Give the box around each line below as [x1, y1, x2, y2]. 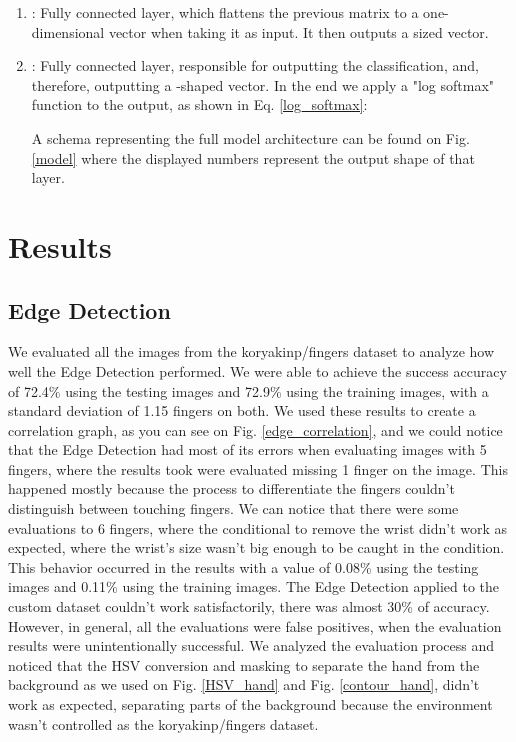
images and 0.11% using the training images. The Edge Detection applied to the [8, 576, 500, 597]
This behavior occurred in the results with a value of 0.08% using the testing [8, 556, 479, 577]
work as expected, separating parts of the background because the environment [8, 694, 493, 715]
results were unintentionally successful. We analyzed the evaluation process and [8, 635, 494, 656]
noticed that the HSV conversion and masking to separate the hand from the [8, 654, 480, 675]
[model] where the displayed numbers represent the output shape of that [31, 147, 475, 168]
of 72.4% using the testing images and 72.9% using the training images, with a [8, 380, 489, 401]
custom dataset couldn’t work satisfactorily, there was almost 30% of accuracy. [8, 596, 490, 617]
